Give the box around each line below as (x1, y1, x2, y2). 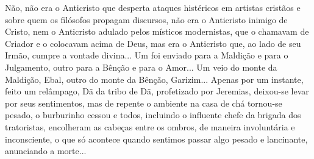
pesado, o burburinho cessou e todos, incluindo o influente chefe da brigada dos (5, 108, 301, 121)
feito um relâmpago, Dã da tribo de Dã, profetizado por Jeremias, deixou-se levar (5, 85, 309, 97)
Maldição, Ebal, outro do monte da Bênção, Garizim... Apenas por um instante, (5, 72, 304, 85)
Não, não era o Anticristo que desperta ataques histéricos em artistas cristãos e (5, 1, 301, 13)
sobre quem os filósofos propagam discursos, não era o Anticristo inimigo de (5, 13, 288, 26)
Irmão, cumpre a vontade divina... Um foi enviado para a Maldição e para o (5, 49, 288, 62)
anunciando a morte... (5, 144, 87, 157)
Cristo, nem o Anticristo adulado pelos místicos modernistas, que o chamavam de (5, 25, 309, 38)
